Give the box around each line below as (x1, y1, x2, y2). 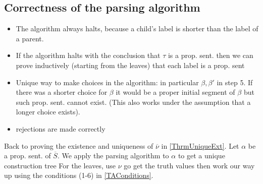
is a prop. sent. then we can (168, 50, 253, 60)
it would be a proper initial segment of (116, 87, 235, 97)
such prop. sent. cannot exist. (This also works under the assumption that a (16, 96, 251, 107)
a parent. (16, 33, 44, 43)
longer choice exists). (16, 106, 80, 117)
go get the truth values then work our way (124, 160, 255, 170)
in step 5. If (217, 77, 253, 87)
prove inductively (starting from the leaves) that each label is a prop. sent (16, 59, 245, 70)
